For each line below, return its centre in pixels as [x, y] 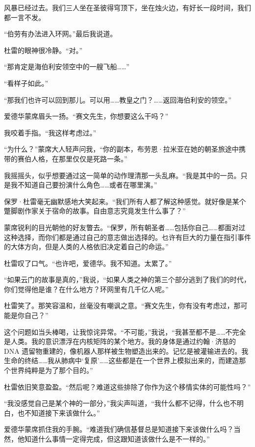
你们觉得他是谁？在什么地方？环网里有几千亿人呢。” [86, 289]
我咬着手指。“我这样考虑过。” [50, 132]
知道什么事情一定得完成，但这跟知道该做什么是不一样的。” [117, 439]
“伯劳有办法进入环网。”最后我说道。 [61, 34]
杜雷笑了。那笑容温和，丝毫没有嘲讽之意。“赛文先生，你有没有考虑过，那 [122, 305]
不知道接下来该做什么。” [62, 412]
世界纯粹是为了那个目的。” [52, 370]
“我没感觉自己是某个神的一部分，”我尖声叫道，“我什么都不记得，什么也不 [120, 403]
